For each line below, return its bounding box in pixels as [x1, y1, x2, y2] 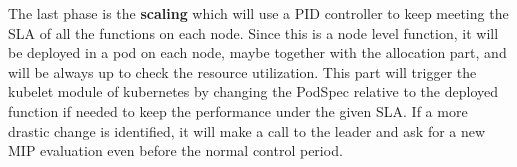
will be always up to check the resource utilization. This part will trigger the [8, 61, 477, 82]
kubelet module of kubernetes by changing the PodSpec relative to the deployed [8, 81, 498, 102]
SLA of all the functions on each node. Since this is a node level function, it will [8, 22, 499, 43]
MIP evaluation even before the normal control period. [8, 140, 343, 161]
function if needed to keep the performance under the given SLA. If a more [8, 100, 468, 121]
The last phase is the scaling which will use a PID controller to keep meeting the [8, 3, 509, 23]
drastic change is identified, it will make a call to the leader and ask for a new [8, 120, 486, 141]
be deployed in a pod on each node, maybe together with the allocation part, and [8, 42, 507, 63]
